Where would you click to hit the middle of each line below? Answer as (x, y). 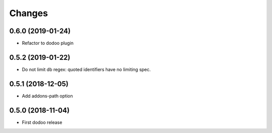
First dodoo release (42, 122)
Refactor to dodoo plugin (48, 43)
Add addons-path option (47, 96)
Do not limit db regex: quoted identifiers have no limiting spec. (86, 69)
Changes (28, 13)
